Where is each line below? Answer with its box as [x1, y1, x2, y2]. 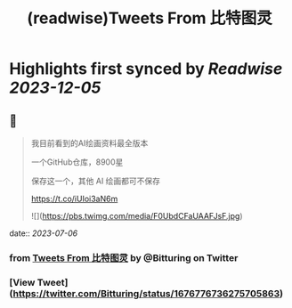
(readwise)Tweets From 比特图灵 [26, 8, 273, 28]
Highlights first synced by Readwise [9, 59, 283, 79]
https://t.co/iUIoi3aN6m [30, 193, 118, 204]
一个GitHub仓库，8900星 [30, 157, 124, 167]
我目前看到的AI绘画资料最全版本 [30, 138, 149, 148]
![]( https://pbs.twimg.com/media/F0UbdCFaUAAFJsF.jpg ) [30, 211, 243, 221]
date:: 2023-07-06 [9, 228, 78, 239]
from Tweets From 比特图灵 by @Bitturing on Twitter [9, 251, 239, 263]
